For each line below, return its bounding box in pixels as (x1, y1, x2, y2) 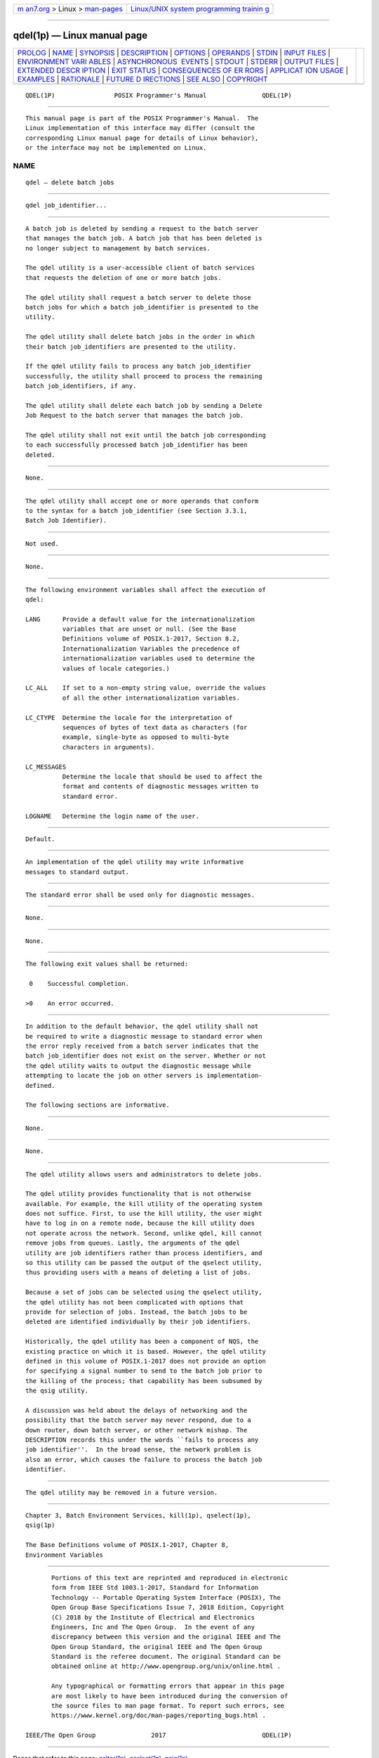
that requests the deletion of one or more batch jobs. (25, 274, 222, 281)
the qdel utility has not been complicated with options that (25, 1298, 244, 1306)
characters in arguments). (62, 743, 156, 751)
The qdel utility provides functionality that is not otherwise (25, 1190, 252, 1198)
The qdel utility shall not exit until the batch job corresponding (25, 431, 266, 440)
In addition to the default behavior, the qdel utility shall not (25, 1022, 259, 1030)
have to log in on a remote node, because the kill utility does (25, 1219, 255, 1227)
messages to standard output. (25, 868, 130, 875)
